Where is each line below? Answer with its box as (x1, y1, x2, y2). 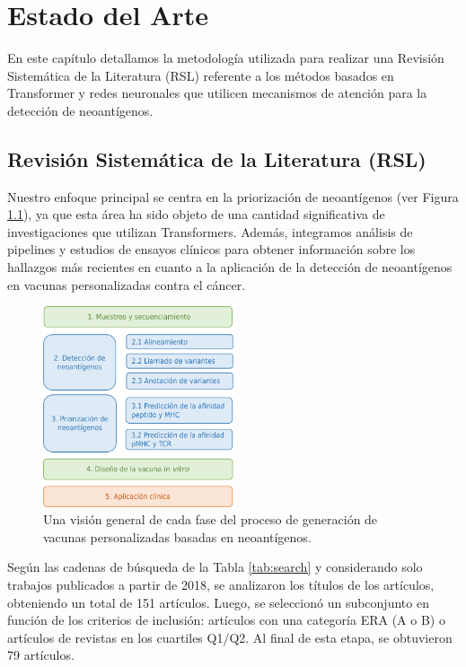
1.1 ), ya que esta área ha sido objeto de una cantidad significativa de (7, 205, 385, 224)
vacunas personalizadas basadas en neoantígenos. (43, 527, 312, 546)
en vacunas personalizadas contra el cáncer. (7, 275, 246, 294)
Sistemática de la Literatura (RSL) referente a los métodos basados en (7, 66, 394, 84)
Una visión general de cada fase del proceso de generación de (43, 510, 378, 529)
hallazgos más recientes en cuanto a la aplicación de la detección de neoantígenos (7, 258, 453, 276)
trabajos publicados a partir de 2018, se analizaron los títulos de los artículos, (7, 575, 435, 594)
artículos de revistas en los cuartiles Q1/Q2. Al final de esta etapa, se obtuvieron (7, 628, 453, 646)
